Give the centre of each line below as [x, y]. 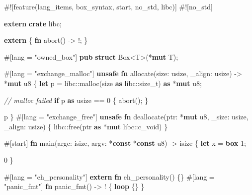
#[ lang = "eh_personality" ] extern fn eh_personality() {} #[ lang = [109, 176]
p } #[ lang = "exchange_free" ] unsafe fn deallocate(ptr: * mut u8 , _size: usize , [126, 117]
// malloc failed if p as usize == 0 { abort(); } [76, 100]
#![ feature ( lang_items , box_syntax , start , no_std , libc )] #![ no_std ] [108, 6]
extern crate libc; [33, 23]
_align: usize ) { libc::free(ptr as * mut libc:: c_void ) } [86, 126]
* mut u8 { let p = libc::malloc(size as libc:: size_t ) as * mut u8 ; [103, 83]
